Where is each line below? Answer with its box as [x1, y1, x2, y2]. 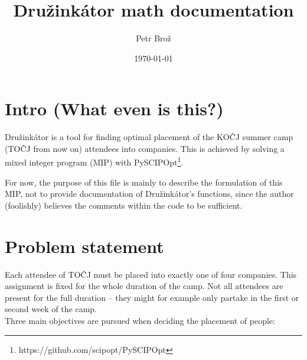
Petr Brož [136, 32, 171, 44]
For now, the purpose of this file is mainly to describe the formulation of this [5, 176, 283, 188]
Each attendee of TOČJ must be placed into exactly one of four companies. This [5, 268, 297, 280]
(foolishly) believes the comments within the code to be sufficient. [5, 199, 243, 211]
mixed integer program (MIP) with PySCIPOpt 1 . [5, 154, 184, 168]
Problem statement [5, 233, 164, 258]
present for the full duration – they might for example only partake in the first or [5, 291, 299, 303]
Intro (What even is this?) [5, 96, 224, 121]
